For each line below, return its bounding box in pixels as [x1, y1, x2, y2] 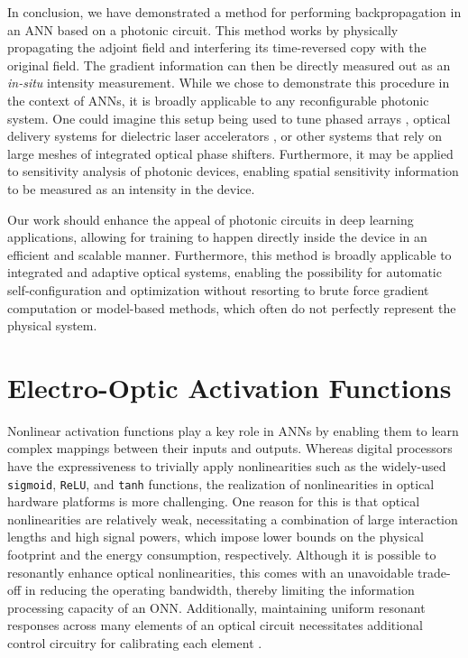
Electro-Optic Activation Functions [7, 368, 452, 405]
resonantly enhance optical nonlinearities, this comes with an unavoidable [7, 562, 414, 581]
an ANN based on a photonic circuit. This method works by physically [7, 20, 399, 39]
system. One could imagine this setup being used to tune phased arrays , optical [7, 108, 451, 127]
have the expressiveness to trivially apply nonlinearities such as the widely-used [7, 457, 446, 475]
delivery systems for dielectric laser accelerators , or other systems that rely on [7, 126, 442, 145]
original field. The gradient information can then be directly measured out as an [7, 55, 451, 74]
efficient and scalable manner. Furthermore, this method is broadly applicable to [7, 245, 452, 264]
